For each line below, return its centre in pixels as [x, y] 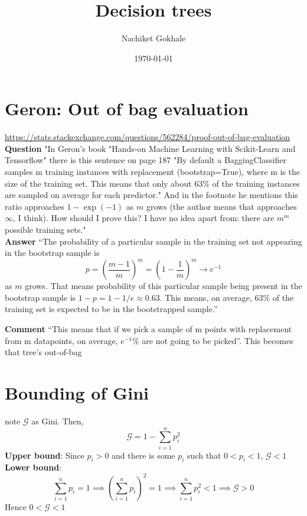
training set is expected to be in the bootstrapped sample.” [111, 309]
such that [204, 455]
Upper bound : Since [45, 455]
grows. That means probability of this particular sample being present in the [164, 286]
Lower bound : [33, 467]
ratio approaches [35, 206]
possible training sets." [45, 229]
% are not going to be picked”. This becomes [213, 340]
